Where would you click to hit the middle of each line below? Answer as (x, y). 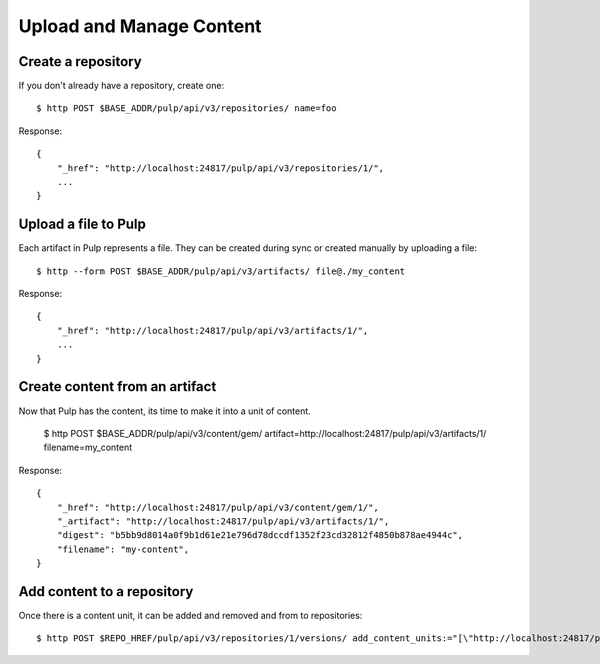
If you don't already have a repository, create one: (121, 86)
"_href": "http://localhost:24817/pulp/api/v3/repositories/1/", (220, 168)
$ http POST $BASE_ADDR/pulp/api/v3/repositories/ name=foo (186, 108)
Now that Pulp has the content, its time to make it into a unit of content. (165, 411)
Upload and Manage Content (140, 26)
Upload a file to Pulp (82, 224)
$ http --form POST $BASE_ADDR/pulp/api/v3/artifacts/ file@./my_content (221, 271)
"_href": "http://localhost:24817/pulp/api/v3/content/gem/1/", (217, 507)
